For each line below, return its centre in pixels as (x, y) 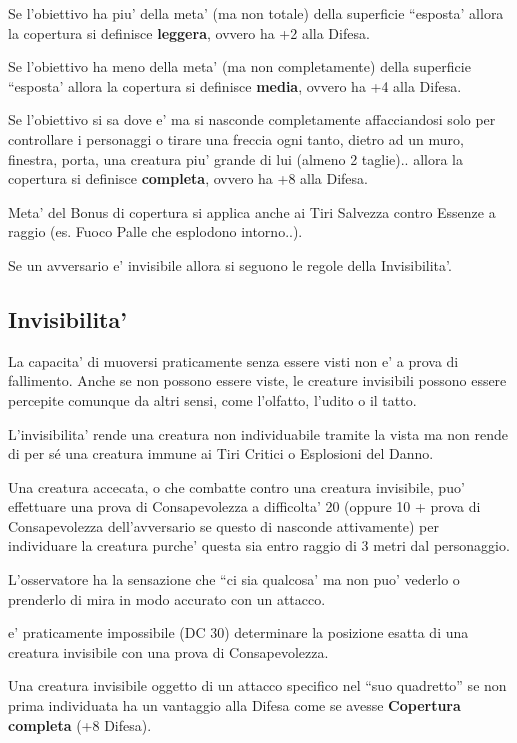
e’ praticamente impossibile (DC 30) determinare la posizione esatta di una (238, 632)
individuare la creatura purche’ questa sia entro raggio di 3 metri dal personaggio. (259, 545)
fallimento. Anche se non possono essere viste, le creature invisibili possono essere (257, 380)
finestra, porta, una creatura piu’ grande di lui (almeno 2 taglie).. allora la (235, 158)
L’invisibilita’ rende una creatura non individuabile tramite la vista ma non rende (258, 433)
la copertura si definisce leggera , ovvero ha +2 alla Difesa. (189, 32)
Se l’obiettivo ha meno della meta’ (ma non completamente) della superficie (239, 66)
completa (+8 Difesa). (80, 724)
